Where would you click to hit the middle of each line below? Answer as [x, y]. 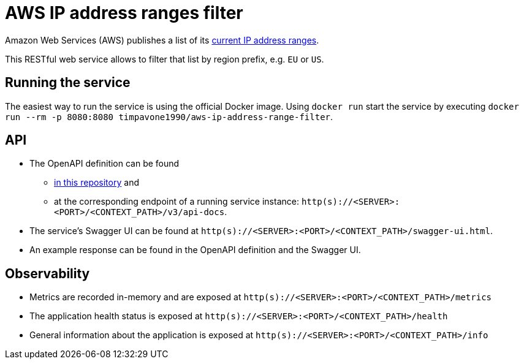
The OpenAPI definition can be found [104, 164]
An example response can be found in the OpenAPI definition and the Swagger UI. [195, 250]
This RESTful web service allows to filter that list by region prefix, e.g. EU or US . [165, 59]
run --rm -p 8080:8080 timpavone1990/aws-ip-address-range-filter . [169, 116]
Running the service [68, 83]
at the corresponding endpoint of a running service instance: [177, 202]
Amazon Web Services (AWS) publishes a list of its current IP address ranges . [162, 40]
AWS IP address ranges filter [124, 13]
